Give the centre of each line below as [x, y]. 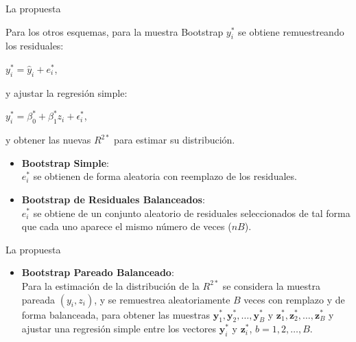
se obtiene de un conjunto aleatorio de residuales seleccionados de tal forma [192, 213]
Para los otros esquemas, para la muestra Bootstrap [115, 31]
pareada [38, 299]
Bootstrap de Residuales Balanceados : [113, 199]
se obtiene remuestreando [291, 31]
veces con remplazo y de [294, 299]
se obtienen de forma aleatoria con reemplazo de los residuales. [165, 176]
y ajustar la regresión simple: [67, 92]
